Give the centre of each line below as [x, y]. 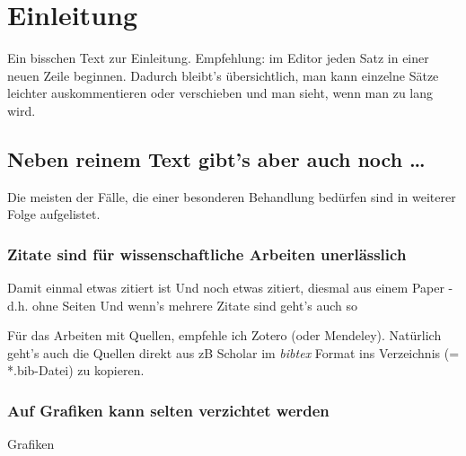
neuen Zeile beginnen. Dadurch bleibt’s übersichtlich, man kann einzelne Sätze [223, 75]
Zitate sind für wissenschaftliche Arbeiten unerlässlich [207, 254]
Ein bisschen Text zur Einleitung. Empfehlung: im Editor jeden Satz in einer [218, 58]
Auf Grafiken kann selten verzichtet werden [168, 410]
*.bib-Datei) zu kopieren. [76, 370]
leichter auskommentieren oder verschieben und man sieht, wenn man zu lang [220, 93]
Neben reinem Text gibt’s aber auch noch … [216, 158]
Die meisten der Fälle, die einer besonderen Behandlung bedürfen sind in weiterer [232, 196]
